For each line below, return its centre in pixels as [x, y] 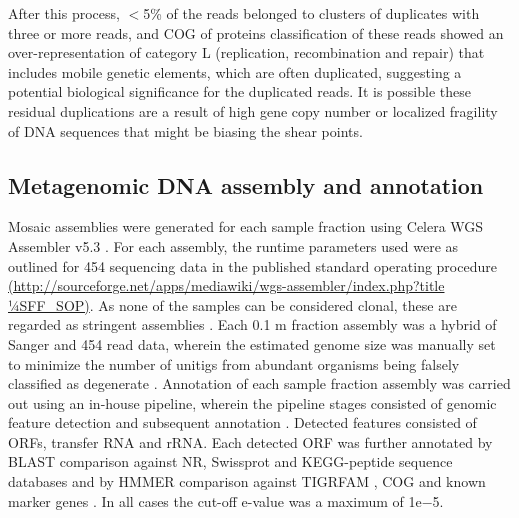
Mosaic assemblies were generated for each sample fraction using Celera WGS [246, 226]
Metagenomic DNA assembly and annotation [246, 184]
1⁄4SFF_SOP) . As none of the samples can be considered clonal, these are [232, 304]
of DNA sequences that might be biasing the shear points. [185, 130]
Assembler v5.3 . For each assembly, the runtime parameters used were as [233, 245]
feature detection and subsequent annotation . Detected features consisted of [242, 422]
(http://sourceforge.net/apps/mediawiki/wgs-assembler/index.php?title [226, 285]
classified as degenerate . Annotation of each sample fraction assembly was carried [259, 383]
